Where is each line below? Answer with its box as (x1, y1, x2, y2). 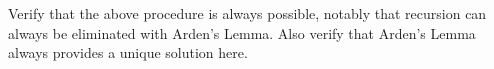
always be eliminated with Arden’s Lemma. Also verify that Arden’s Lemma (8, 22, 476, 43)
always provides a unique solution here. (8, 42, 248, 63)
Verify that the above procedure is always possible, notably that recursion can (8, 3, 487, 23)
